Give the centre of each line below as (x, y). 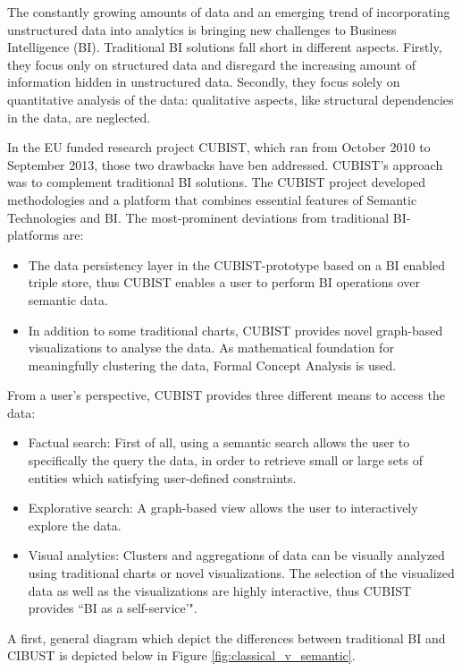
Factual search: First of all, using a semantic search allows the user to (219, 442)
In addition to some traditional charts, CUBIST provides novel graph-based (235, 330)
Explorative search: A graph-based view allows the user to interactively (223, 508)
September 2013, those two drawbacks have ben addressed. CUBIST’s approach (225, 164)
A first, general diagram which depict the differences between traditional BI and (227, 637)
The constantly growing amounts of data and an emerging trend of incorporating (229, 12)
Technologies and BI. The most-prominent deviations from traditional (198, 217)
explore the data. (75, 525)
